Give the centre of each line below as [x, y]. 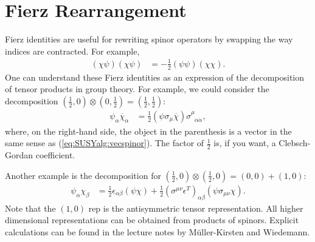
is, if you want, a [245, 143]
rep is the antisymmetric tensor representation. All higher [196, 208]
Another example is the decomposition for [83, 175]
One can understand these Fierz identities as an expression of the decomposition [154, 77]
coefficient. [55, 155]
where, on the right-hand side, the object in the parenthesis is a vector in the [148, 131]
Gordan [19, 155]
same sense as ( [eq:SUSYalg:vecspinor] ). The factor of [105, 143]
